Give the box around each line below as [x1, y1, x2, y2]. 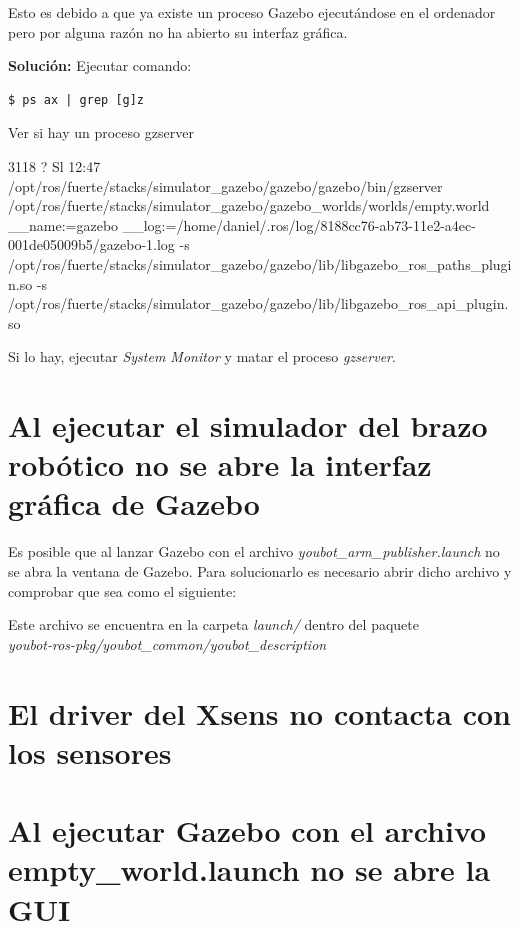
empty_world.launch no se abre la [8, 849, 491, 890]
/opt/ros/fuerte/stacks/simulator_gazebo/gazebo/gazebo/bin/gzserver [8, 175, 443, 196]
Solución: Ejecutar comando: [8, 55, 192, 76]
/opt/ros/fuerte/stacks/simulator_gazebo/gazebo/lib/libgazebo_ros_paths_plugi [8, 253, 512, 274]
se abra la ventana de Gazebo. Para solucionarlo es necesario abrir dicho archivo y [8, 561, 512, 581]
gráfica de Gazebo [8, 483, 260, 524]
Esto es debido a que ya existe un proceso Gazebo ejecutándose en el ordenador [8, 2, 496, 22]
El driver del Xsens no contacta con [8, 692, 511, 733]
